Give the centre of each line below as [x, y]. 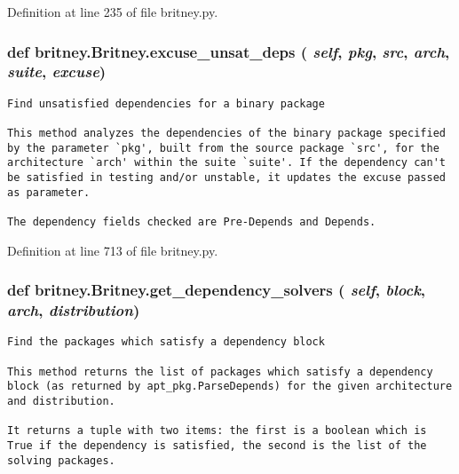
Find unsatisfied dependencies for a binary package [166, 103]
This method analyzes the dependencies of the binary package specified [226, 134]
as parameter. [49, 192]
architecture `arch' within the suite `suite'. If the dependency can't [226, 163]
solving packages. [61, 460]
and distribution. [61, 401]
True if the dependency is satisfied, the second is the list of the [217, 445]
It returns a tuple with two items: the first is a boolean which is [217, 431]
